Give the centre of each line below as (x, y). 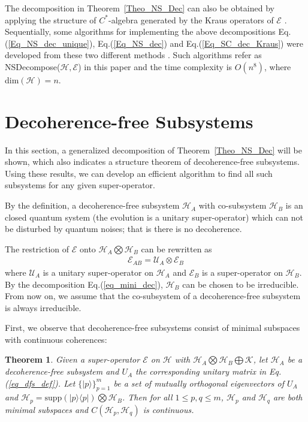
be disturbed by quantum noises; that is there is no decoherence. (123, 229)
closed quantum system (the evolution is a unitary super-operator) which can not (154, 217)
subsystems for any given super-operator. (80, 185)
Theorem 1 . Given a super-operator (73, 359)
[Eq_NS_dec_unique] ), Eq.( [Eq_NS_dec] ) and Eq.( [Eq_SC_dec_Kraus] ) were (155, 43)
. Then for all (147, 397)
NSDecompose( (33, 66)
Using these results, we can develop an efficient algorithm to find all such (139, 173)
